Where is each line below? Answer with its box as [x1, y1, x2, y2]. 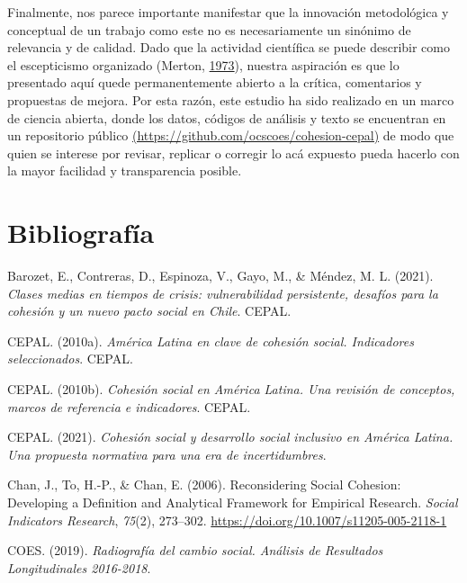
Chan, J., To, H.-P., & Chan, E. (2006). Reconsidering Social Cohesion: [7, 475, 401, 494]
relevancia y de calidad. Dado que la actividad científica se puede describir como [7, 38, 450, 57]
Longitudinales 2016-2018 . [7, 558, 151, 577]
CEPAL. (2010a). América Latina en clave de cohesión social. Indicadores [7, 331, 414, 350]
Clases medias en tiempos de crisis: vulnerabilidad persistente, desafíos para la [7, 283, 438, 302]
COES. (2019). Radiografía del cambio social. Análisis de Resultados [7, 541, 383, 560]
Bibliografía [7, 214, 155, 251]
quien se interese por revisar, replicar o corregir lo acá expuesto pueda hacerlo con [7, 143, 460, 162]
